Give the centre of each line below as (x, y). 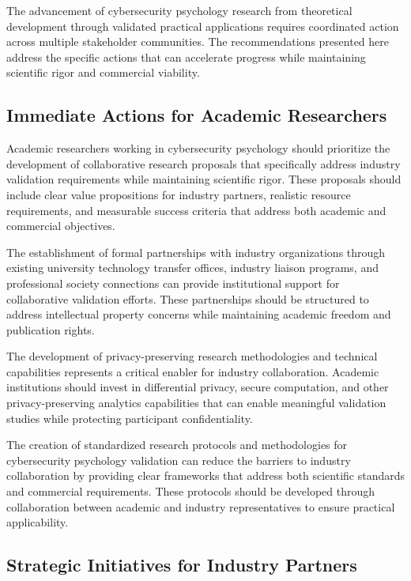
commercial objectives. (61, 226)
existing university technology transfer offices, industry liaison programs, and (192, 268)
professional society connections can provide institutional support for (173, 283)
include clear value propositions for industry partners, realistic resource (179, 194)
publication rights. (51, 329)
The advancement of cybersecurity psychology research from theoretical (179, 10)
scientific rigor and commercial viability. (103, 72)
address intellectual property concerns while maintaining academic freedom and (199, 314)
